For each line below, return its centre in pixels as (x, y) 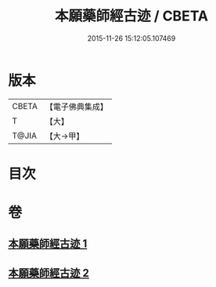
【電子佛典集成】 (76, 107)
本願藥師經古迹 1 (48, 244)
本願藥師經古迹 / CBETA (131, 16)
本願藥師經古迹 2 (49, 272)
